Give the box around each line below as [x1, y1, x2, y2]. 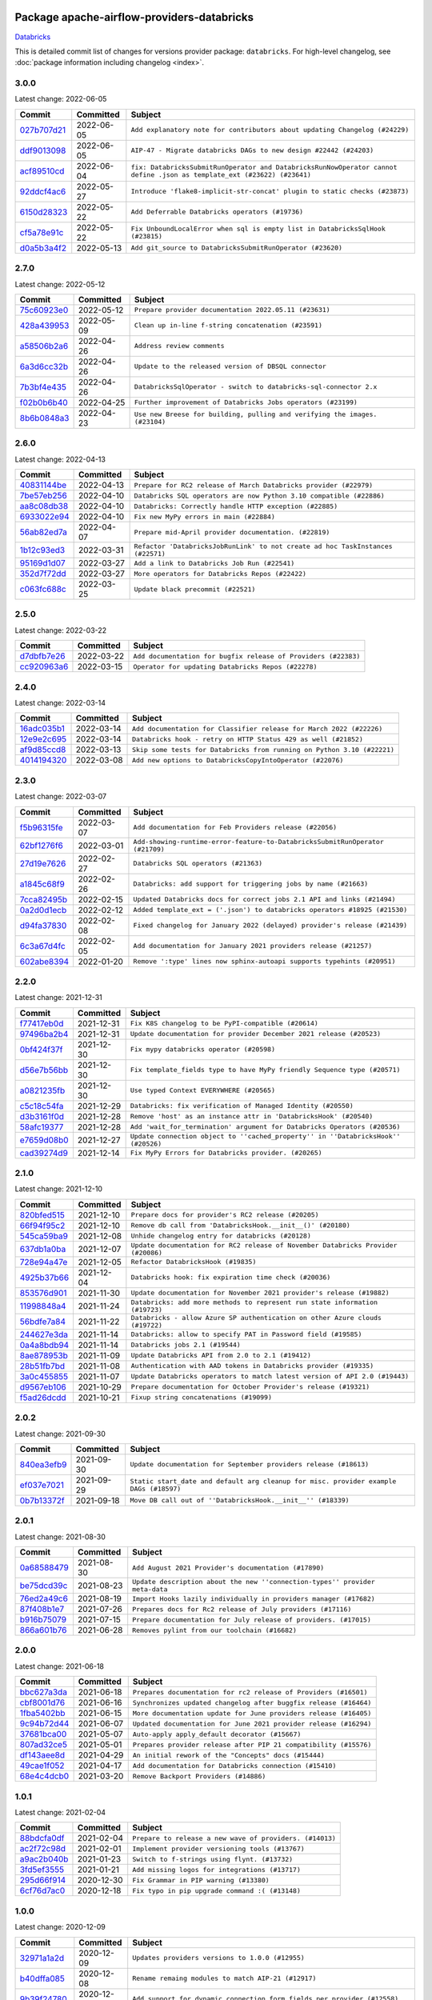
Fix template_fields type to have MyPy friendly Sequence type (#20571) [130, 1066, 401, 1074]
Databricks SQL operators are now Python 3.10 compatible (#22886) [134, 491, 386, 500]
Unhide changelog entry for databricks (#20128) [130, 1232, 312, 1240]
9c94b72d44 [19, 1718, 70, 1730]
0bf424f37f [19, 1044, 63, 1055]
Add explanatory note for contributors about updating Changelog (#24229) [130, 126, 410, 134]
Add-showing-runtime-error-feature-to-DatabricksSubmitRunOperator [133, 837, 384, 846]
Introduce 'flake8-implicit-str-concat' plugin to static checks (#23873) [130, 187, 410, 196]
